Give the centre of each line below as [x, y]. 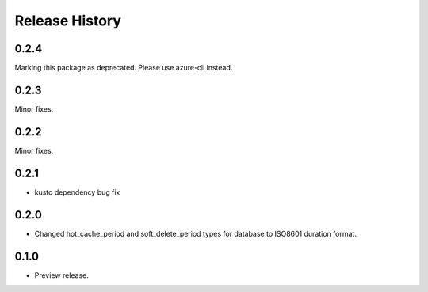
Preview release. [61, 275]
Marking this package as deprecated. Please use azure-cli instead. [124, 68]
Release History [68, 21]
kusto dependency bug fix [77, 192]
